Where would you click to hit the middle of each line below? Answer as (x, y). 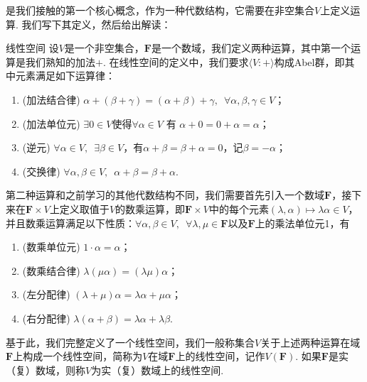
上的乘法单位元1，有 (302, 223)
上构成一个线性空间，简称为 (78, 356)
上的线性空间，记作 (220, 356)
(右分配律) (46, 318)
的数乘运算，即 (150, 208)
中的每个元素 (239, 208)
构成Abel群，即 (309, 61)
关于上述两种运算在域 (310, 342)
